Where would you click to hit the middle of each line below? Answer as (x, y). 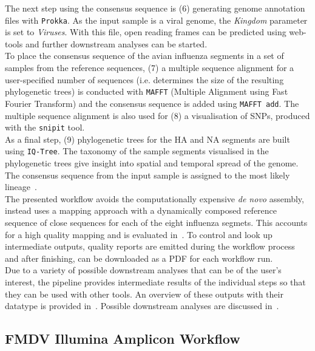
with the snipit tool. (45, 127)
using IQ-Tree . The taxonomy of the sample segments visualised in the (137, 151)
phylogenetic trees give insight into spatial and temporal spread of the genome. (152, 163)
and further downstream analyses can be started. (116, 43)
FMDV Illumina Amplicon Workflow (123, 339)
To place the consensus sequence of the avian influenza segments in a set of (144, 56)
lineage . (21, 187)
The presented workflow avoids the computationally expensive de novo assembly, (154, 198)
